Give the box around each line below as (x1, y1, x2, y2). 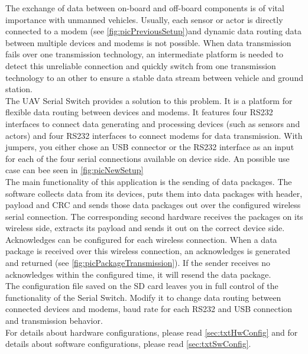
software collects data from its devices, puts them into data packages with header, (5, 187, 303, 199)
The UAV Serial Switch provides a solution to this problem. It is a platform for (5, 94, 293, 106)
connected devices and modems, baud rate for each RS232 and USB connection (5, 303, 293, 315)
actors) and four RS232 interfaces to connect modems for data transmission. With (5, 129, 303, 141)
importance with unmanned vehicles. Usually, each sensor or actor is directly (5, 13, 283, 25)
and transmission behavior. (5, 314, 103, 327)
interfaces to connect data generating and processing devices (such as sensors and (5, 117, 300, 129)
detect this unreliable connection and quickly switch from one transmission (5, 59, 276, 72)
